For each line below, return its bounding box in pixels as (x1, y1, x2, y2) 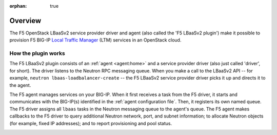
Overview (9, 16, 42, 25)
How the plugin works (9, 50, 65, 57)
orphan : (9, 3, 27, 9)
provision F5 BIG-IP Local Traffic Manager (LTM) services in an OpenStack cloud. (9, 37, 182, 43)
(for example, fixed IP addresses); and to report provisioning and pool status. (9, 120, 172, 126)
